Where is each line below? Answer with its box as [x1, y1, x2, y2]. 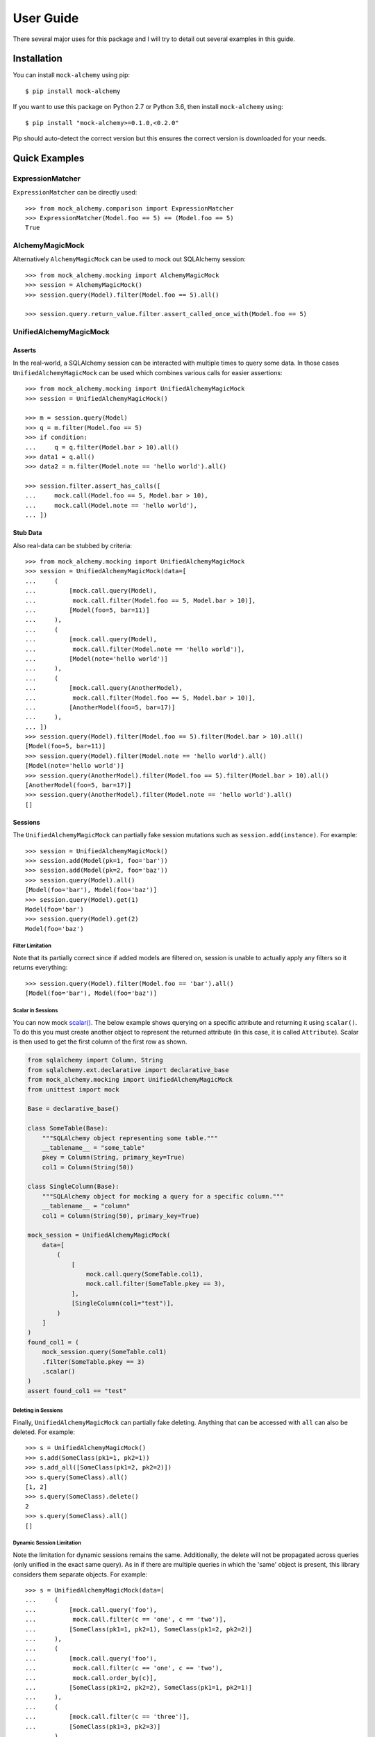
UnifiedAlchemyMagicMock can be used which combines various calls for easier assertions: [12, 368, 283, 377]
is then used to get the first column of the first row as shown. [12, 1037, 187, 1046]
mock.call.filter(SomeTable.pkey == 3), [85, 1280, 226, 1288]
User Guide [12, 10, 79, 26]
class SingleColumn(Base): [27, 1183, 119, 1191]
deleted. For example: [12, 1428, 76, 1436]
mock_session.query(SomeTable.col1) [42, 1348, 167, 1356]
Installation [12, 53, 62, 65]
